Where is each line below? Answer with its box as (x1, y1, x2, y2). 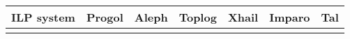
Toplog (178, 9, 217, 25)
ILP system (11, 9, 75, 25)
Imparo (269, 9, 310, 25)
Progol (86, 9, 123, 25)
